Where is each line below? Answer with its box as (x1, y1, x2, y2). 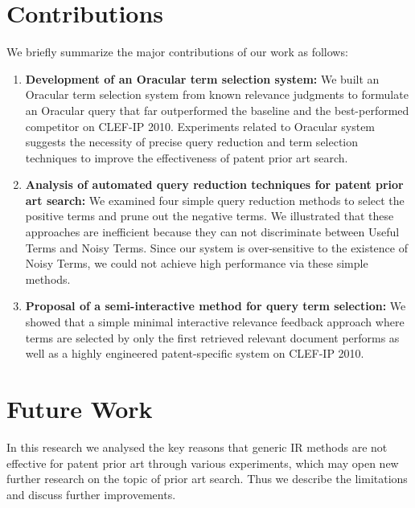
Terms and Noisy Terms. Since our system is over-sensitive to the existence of (25, 239, 408, 256)
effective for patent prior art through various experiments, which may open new (6, 454, 399, 471)
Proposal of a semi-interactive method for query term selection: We (25, 297, 406, 314)
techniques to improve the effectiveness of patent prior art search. (25, 149, 348, 166)
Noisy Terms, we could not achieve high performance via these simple (25, 255, 368, 272)
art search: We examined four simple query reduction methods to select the (25, 191, 405, 208)
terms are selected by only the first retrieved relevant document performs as (25, 329, 400, 346)
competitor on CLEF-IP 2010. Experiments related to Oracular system (25, 117, 376, 134)
